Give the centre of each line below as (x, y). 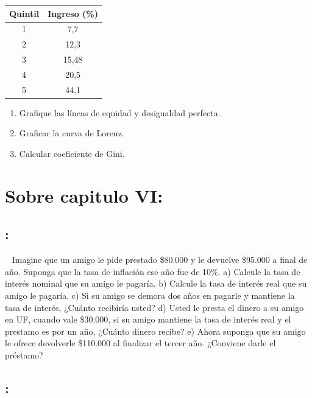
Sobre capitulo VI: (84, 195)
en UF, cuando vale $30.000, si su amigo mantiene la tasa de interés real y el (148, 319)
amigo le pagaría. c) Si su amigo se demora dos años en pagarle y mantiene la (150, 295)
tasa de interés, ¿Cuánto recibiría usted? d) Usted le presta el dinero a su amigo (154, 307)
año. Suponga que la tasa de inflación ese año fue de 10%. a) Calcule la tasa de (153, 271)
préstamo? (24, 354)
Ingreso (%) (73, 13)
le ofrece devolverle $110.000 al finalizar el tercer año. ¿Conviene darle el (140, 343)
